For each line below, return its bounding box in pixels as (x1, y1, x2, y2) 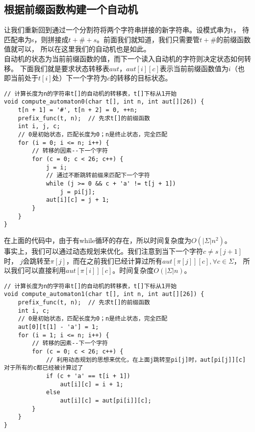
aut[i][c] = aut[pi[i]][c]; (60, 397, 152, 404)
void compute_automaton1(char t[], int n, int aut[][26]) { (4, 291, 204, 298)
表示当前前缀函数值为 (159, 63, 229, 73)
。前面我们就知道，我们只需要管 (97, 34, 200, 44)
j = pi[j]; (60, 188, 96, 195)
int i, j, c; (18, 123, 60, 130)
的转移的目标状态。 (110, 73, 172, 83)
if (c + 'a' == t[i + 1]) (46, 372, 130, 379)
